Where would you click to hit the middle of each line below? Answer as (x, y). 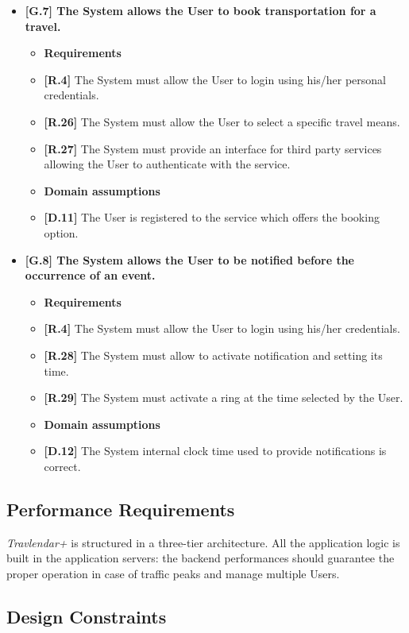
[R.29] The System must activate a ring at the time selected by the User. (224, 398)
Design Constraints (87, 616)
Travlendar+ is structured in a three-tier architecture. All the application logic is (203, 542)
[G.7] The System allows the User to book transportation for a (201, 10)
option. (61, 232)
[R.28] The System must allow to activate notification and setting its (213, 355)
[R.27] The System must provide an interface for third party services (213, 148)
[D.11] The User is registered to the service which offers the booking (212, 217)
